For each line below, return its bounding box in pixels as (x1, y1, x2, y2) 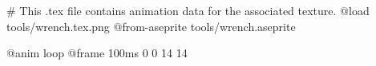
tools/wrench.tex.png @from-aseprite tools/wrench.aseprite (6, 17, 296, 34)
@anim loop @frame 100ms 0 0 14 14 (6, 45, 188, 61)
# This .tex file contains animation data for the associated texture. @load (6, 2, 370, 18)
